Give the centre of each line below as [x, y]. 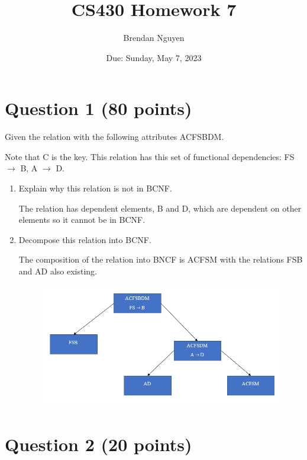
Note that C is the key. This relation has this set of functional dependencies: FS [150, 156]
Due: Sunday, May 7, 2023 [154, 57]
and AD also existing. [58, 271]
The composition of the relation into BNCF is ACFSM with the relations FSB [161, 259]
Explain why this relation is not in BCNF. [95, 188]
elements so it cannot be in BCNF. [82, 220]
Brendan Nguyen [154, 38]
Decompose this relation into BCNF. [85, 239]
